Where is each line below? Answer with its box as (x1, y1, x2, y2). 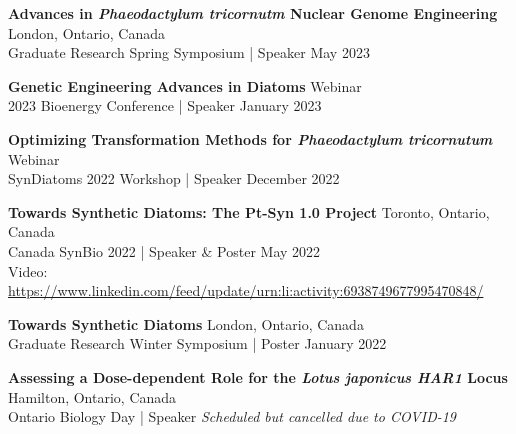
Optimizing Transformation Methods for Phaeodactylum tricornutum (8, 128, 493, 149)
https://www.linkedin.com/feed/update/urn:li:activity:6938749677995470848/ (8, 280, 484, 301)
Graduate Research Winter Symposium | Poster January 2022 (8, 333, 387, 354)
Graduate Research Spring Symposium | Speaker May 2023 (8, 42, 370, 63)
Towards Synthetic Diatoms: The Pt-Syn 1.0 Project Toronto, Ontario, (8, 201, 490, 222)
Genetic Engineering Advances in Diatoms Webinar (8, 75, 362, 96)
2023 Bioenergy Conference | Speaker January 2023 (8, 95, 322, 116)
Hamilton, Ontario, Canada (8, 386, 177, 407)
